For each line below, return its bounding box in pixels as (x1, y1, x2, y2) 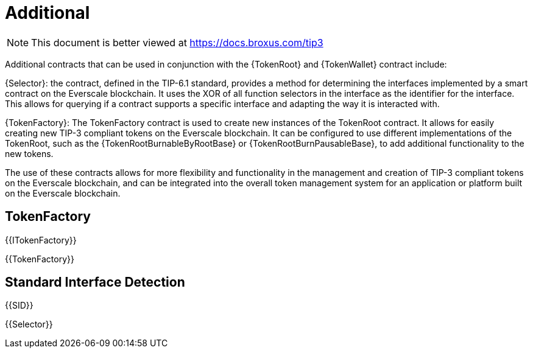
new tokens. (5, 148, 54, 159)
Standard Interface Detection (5, 274, 185, 290)
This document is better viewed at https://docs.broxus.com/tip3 (31, 36, 323, 49)
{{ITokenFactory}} (5, 234, 77, 245)
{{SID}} (5, 300, 34, 311)
